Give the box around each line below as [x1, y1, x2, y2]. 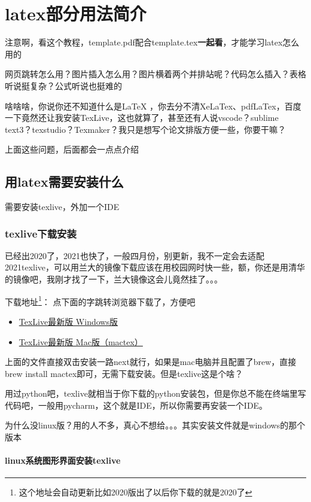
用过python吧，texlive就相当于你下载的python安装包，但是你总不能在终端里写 [5, 387, 306, 400]
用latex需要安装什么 [5, 172, 124, 191]
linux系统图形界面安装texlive [5, 454, 121, 467]
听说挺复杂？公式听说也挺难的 [5, 79, 122, 92]
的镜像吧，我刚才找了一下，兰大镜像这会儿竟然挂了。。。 [5, 273, 222, 285]
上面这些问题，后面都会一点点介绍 [5, 143, 139, 156]
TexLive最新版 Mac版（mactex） [19, 335, 143, 348]
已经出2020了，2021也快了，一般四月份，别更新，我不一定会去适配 [5, 249, 264, 261]
